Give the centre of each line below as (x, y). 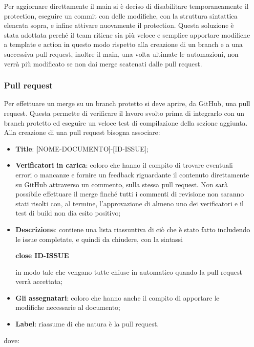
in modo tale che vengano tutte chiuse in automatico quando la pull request (129, 271)
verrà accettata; (39, 281)
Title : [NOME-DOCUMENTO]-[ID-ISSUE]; (82, 148)
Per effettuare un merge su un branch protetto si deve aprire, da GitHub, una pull (127, 103)
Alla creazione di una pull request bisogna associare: (82, 132)
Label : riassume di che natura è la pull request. (87, 324)
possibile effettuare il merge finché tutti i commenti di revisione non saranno (130, 194)
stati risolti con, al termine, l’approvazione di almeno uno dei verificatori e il (129, 203)
